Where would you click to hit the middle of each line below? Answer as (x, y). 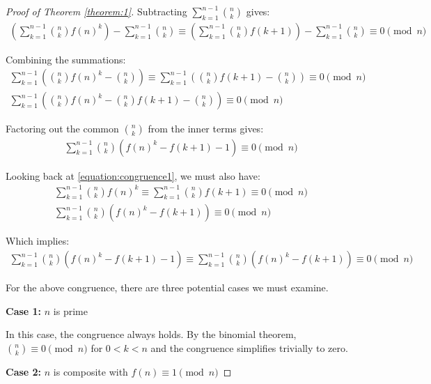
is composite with (91, 371)
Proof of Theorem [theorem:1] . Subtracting (96, 11)
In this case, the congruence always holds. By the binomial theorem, (151, 334)
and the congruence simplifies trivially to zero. (249, 347)
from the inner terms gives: (206, 129)
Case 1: (24, 310)
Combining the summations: (66, 59)
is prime (70, 310)
